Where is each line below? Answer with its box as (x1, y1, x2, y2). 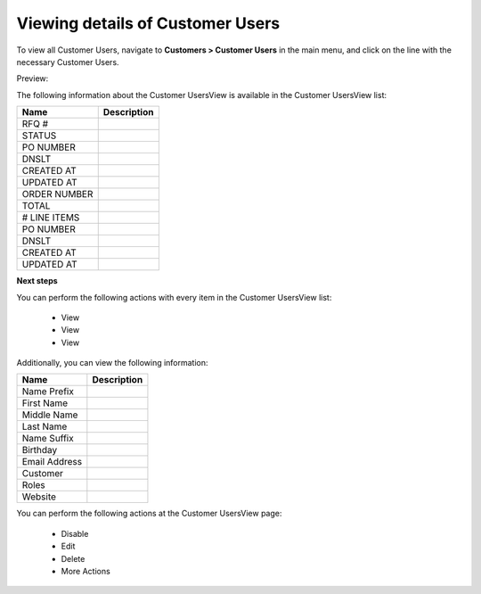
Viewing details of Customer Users (16, 13, 281, 33)
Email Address (21, 456, 83, 468)
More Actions (61, 566, 110, 577)
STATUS (21, 129, 57, 142)
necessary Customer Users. (16, 56, 119, 67)
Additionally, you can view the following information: (16, 358, 208, 368)
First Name (21, 397, 69, 409)
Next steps (16, 276, 58, 286)
